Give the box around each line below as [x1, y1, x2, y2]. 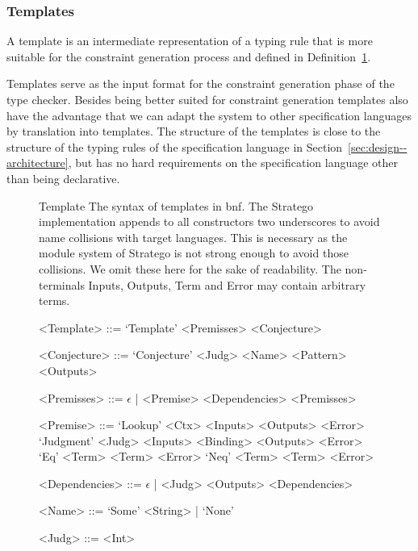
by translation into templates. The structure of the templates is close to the [6, 123, 381, 140]
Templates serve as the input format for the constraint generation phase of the [6, 75, 395, 92]
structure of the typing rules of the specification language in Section [6, 138, 343, 155]
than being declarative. [6, 169, 120, 186]
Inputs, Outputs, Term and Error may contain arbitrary [88, 276, 366, 293]
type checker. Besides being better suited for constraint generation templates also [6, 91, 408, 107]
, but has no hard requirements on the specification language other [68, 154, 399, 171]
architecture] [6, 154, 69, 171]
